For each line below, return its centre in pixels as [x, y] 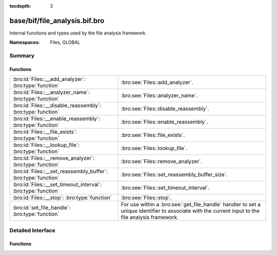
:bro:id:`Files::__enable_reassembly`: [56, 119]
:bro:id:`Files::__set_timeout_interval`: [57, 185]
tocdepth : [20, 6]
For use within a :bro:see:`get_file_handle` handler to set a [191, 205]
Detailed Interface [33, 230]
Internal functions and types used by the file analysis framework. [78, 33]
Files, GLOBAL [65, 42]
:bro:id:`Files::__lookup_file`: [46, 145]
